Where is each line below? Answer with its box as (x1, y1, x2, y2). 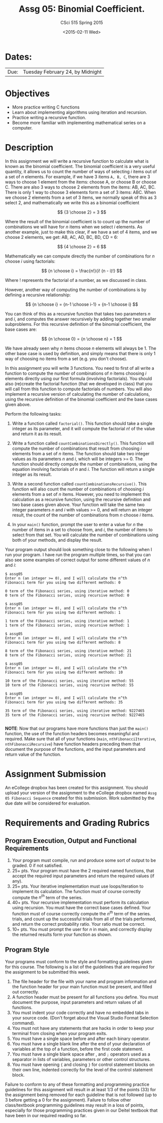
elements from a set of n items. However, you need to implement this (12, 491, 150, 497)
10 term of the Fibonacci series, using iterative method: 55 (5, 678, 134, 683)
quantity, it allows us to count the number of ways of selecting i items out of (5, 169, 157, 174)
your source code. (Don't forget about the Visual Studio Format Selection (12, 1015, 159, 1020)
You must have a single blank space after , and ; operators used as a (12, 1051, 150, 1057)
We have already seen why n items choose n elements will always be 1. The (5, 345, 157, 351)
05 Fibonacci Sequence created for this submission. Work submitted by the (5, 795, 155, 801)
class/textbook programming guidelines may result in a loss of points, (5, 1102, 145, 1108)
